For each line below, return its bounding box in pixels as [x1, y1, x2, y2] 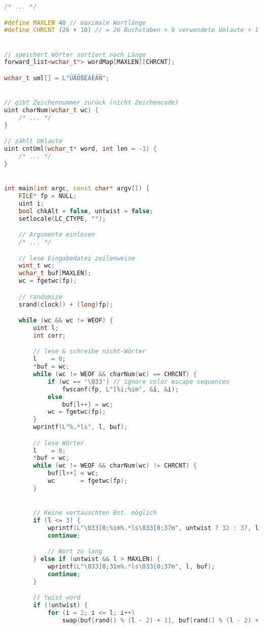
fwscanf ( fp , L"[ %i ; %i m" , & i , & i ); [62, 385, 179, 393]
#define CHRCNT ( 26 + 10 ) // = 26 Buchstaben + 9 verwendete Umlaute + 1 [4, 26, 259, 34]
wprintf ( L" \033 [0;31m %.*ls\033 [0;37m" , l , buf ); [47, 563, 215, 571]
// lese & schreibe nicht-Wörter [33, 348, 146, 355]
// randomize [18, 293, 62, 301]
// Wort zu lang [47, 548, 103, 555]
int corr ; [33, 332, 66, 339]
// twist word [33, 594, 81, 602]
